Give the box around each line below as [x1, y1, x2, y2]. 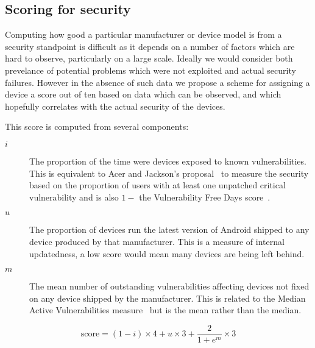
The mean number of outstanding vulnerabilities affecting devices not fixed [29, 280, 310, 293]
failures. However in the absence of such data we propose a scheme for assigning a [5, 76, 310, 88]
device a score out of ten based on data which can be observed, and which [5, 88, 281, 101]
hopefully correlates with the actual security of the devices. [5, 99, 225, 112]
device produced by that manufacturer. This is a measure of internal [29, 235, 285, 247]
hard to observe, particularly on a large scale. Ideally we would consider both [5, 52, 293, 65]
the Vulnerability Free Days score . [139, 190, 271, 203]
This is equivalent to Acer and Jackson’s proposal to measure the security [29, 166, 309, 179]
